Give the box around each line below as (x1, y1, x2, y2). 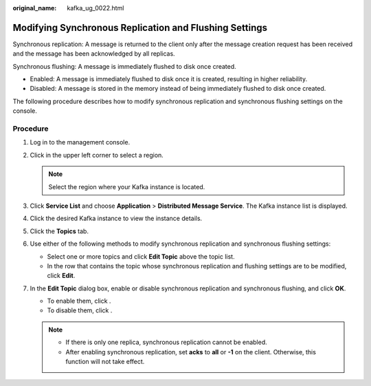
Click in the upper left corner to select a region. (30, 151, 164, 159)
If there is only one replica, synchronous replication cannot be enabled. (65, 338, 267, 347)
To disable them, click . (47, 306, 113, 314)
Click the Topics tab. (30, 227, 89, 235)
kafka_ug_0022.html (67, 4, 124, 12)
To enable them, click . (47, 297, 111, 305)
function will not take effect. (65, 358, 145, 366)
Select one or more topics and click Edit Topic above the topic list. (47, 252, 235, 261)
